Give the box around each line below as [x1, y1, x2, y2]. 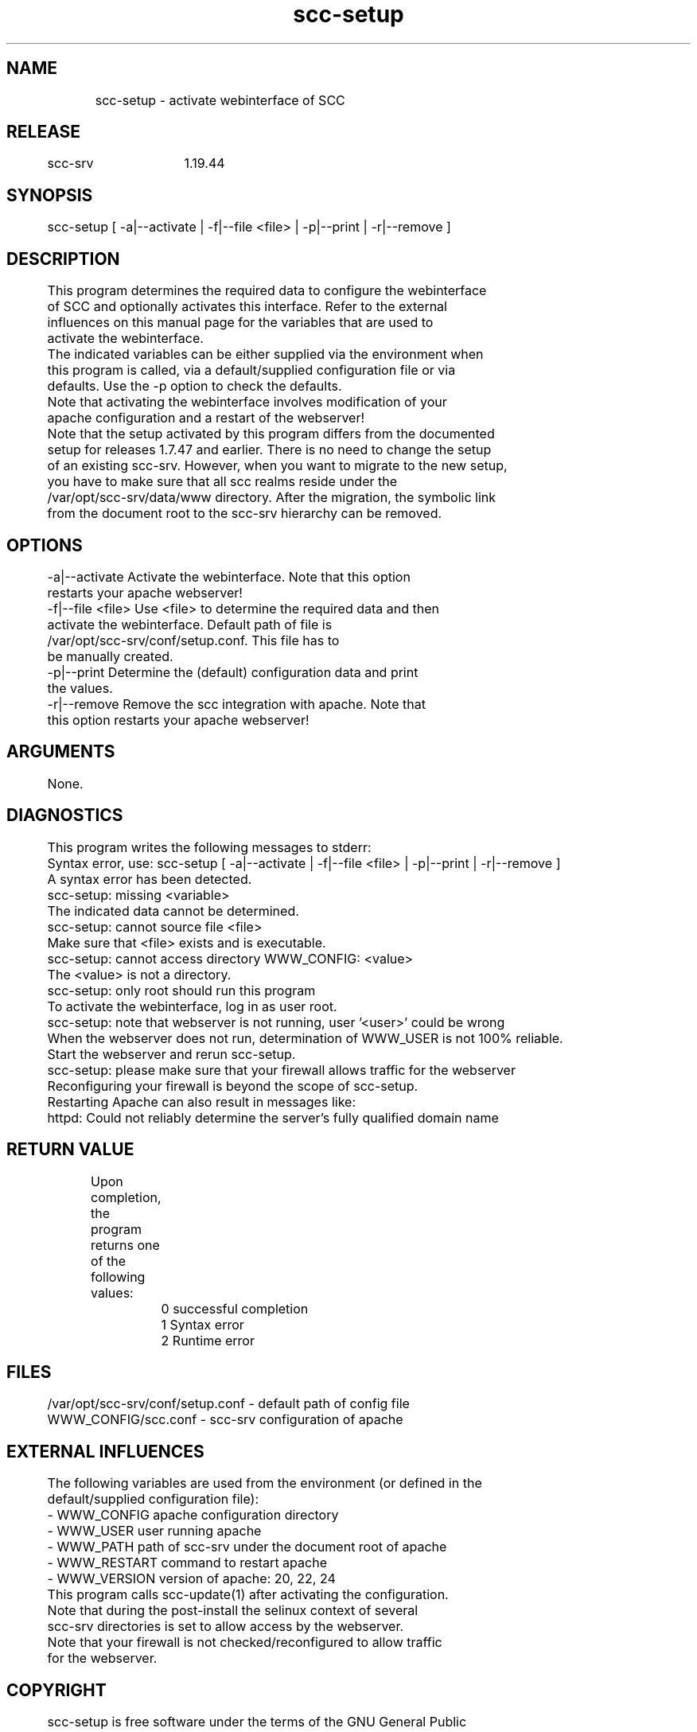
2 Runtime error [161, 1332, 255, 1349]
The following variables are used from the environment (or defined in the [47, 1475, 482, 1492]
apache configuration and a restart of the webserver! [47, 410, 365, 426]
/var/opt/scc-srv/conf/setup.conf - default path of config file [47, 1395, 410, 1412]
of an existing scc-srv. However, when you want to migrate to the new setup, [47, 457, 508, 474]
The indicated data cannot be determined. [47, 902, 299, 919]
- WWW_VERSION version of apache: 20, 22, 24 [47, 1570, 336, 1587]
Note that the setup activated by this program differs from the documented [47, 426, 495, 442]
